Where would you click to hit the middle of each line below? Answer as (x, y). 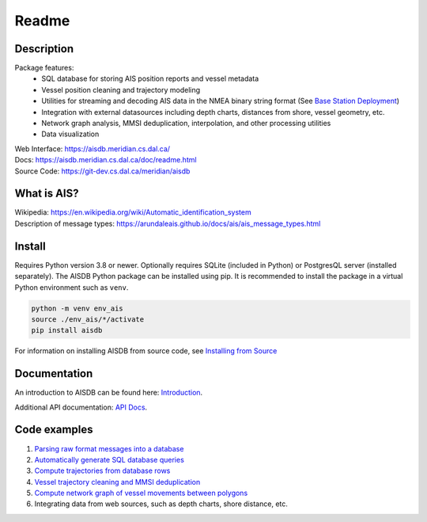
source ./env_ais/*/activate (88, 319)
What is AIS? (47, 194)
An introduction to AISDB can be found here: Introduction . (109, 393)
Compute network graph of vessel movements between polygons (141, 493)
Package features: (44, 68)
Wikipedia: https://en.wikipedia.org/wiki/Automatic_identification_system (133, 212)
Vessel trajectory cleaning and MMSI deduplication (117, 482)
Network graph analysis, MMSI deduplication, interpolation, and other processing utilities (186, 124)
